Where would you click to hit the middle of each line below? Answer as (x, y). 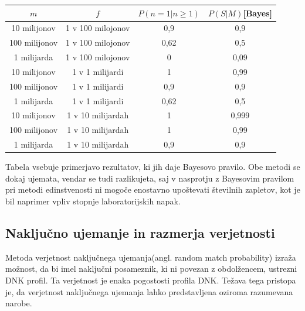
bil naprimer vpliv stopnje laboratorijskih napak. (93, 201)
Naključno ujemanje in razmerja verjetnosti (140, 232)
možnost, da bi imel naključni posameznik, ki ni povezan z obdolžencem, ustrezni (151, 269)
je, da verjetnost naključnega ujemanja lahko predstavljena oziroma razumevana (149, 291)
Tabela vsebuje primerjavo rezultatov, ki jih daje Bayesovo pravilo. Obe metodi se (153, 167)
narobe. (19, 303)
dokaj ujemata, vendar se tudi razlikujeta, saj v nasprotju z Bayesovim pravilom (150, 178)
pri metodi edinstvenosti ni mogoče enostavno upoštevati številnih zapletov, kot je (153, 189)
